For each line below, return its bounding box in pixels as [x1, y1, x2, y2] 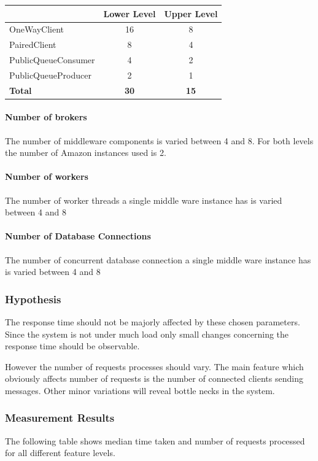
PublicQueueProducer [9, 68, 91, 81]
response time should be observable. [5, 339, 140, 352]
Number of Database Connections [5, 230, 151, 242]
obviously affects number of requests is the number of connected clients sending [5, 372, 303, 385]
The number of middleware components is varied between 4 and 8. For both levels [5, 134, 314, 147]
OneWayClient [9, 23, 64, 36]
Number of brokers [5, 110, 87, 123]
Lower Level [103, 7, 156, 20]
